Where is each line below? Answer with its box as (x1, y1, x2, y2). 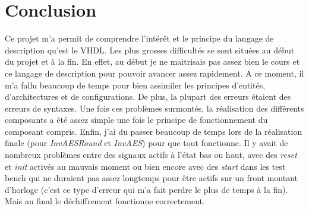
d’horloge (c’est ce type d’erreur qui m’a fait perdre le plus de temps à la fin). (5, 183, 288, 195)
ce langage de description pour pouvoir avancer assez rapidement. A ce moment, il (5, 66, 304, 79)
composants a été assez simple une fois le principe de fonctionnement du (5, 113, 268, 126)
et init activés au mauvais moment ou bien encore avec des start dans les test (5, 160, 286, 172)
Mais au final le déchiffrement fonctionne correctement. (5, 195, 205, 207)
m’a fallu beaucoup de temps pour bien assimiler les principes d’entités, (5, 78, 266, 91)
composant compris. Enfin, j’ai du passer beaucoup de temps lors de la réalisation (5, 125, 302, 137)
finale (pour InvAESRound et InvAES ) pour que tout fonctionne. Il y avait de (5, 137, 288, 149)
